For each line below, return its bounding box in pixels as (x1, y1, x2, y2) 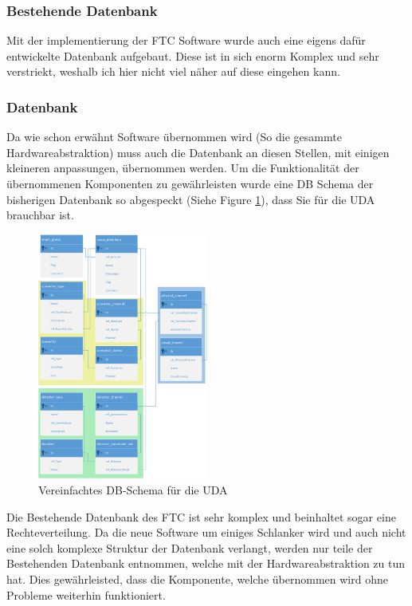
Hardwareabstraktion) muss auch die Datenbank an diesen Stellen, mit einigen (6, 144, 390, 160)
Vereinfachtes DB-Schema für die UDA (38, 481, 228, 498)
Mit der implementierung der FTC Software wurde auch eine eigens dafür (6, 32, 366, 49)
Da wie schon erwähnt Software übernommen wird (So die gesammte (6, 128, 342, 145)
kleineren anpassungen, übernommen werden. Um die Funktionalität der (6, 159, 359, 176)
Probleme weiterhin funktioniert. (6, 586, 166, 603)
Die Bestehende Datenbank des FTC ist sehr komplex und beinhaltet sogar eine (6, 508, 396, 525)
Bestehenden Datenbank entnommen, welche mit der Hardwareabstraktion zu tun (6, 555, 406, 572)
